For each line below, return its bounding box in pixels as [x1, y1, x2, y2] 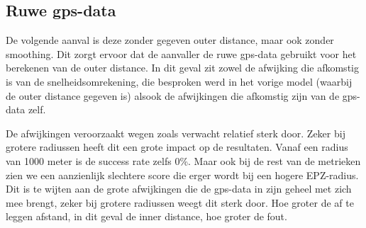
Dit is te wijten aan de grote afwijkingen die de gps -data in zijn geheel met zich [6, 181, 352, 196]
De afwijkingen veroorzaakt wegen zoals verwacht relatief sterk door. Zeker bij [6, 125, 345, 140]
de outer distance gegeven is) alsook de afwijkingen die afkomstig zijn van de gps [6, 88, 357, 103]
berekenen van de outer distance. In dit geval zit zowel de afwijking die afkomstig [6, 60, 359, 75]
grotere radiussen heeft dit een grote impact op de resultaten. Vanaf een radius [6, 139, 348, 154]
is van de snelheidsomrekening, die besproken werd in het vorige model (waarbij [6, 74, 353, 89]
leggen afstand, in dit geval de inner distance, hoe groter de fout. [6, 209, 287, 224]
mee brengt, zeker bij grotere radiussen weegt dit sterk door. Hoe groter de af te [6, 195, 354, 210]
